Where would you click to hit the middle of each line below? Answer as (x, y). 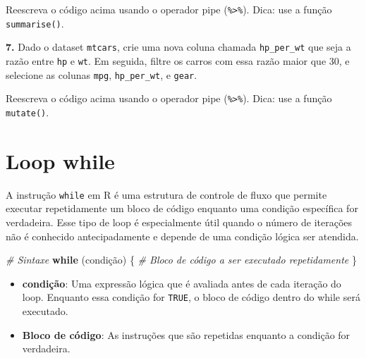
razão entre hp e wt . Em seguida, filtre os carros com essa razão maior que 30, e (178, 60)
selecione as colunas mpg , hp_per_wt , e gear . (102, 74)
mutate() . (28, 112)
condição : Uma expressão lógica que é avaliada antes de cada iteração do (182, 283)
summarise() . (35, 23)
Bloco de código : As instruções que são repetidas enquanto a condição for (186, 334)
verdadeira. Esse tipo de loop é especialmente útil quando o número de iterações (179, 222)
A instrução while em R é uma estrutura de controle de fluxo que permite (166, 194)
